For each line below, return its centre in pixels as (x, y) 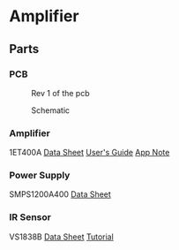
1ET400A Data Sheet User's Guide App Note (89, 153)
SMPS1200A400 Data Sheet (60, 194)
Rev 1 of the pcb (60, 93)
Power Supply (40, 176)
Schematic (51, 110)
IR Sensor (30, 217)
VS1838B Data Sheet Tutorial (62, 237)
